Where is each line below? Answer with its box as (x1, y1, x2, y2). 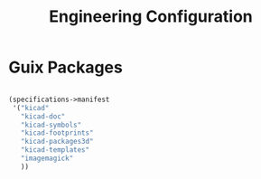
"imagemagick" (20, 154, 74, 164)
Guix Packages (8, 57, 123, 78)
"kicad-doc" (20, 111, 66, 121)
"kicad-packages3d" (20, 137, 94, 146)
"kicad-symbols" (20, 120, 82, 129)
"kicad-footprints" (20, 128, 94, 137)
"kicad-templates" (20, 146, 90, 155)
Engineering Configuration (48, 6, 254, 27)
